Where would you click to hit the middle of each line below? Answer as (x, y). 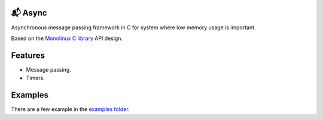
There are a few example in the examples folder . (70, 109)
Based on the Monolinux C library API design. (67, 38)
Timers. (35, 78)
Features (28, 55)
